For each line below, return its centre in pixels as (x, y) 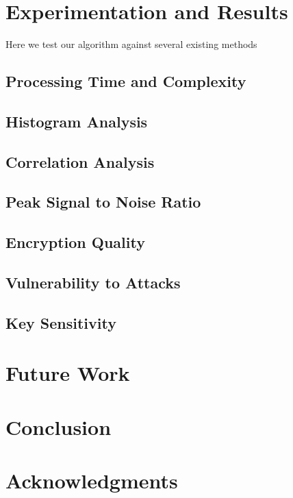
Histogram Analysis (77, 121)
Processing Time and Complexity (126, 81)
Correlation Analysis (80, 161)
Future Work (68, 373)
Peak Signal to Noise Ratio (103, 202)
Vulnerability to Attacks (93, 283)
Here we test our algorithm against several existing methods (131, 44)
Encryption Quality (75, 242)
